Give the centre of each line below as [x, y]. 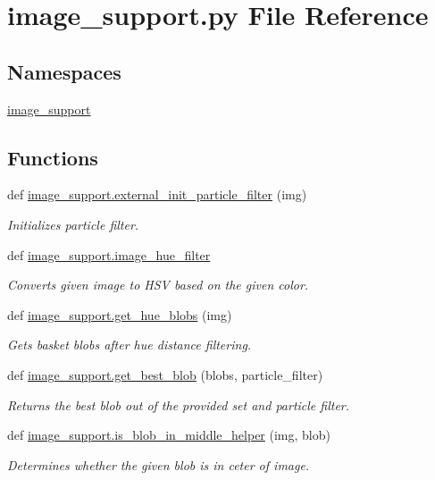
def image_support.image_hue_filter [109, 254]
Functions [53, 157]
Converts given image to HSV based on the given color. [158, 285]
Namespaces [64, 71]
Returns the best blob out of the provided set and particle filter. [179, 404]
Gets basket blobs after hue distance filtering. [130, 345]
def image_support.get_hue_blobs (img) [120, 314]
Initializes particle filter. [73, 224]
